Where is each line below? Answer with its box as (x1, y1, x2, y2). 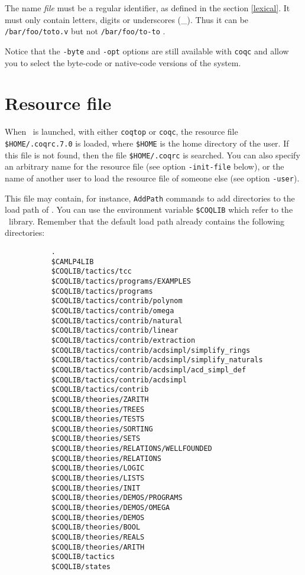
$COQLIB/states (51, 563, 111, 571)
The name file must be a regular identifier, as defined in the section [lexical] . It (5, 2, 290, 14)
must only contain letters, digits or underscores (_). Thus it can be (5, 13, 249, 25)
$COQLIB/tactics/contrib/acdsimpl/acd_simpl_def (51, 365, 246, 374)
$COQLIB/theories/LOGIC (51, 464, 145, 473)
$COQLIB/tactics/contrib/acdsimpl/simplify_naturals (51, 356, 263, 365)
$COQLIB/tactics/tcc (51, 267, 132, 276)
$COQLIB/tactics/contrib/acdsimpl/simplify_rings (51, 346, 251, 355)
